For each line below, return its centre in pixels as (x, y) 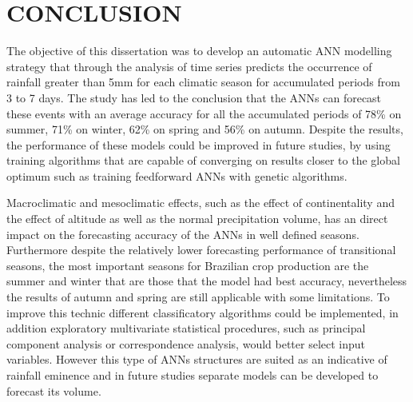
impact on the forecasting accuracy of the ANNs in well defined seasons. (183, 234)
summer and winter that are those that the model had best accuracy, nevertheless (207, 281)
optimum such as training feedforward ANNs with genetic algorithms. (177, 175)
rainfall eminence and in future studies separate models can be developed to (193, 375)
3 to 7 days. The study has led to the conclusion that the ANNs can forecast (194, 97)
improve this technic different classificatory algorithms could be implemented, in (203, 312)
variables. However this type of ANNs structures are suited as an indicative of (197, 359)
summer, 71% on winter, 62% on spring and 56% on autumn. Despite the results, (205, 129)
